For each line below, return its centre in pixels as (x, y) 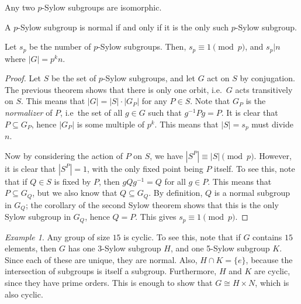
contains (267, 236)
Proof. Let (23, 78)
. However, (273, 155)
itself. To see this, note (255, 168)
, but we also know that (75, 193)
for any (154, 101)
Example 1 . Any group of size (57, 236)
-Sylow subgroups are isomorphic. (102, 7)
